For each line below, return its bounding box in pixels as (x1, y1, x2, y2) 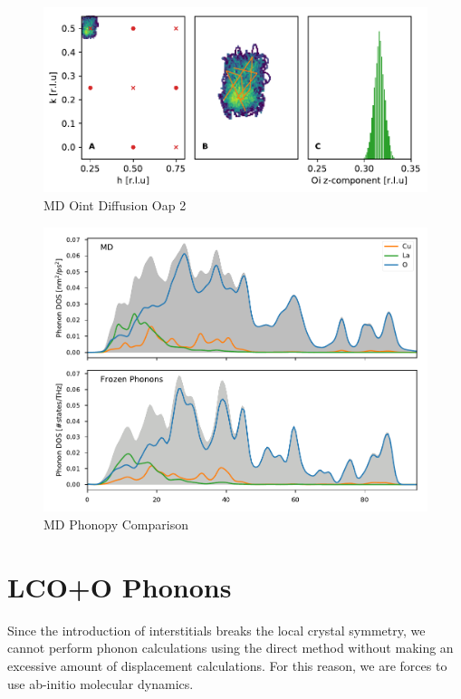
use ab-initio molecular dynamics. (7, 674, 194, 693)
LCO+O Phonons (7, 568, 232, 605)
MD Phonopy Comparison (43, 515, 188, 534)
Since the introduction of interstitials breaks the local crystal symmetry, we (7, 620, 426, 639)
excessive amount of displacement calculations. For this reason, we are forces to (7, 655, 447, 675)
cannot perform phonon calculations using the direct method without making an (7, 638, 454, 657)
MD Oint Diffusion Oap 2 (43, 195, 187, 214)
